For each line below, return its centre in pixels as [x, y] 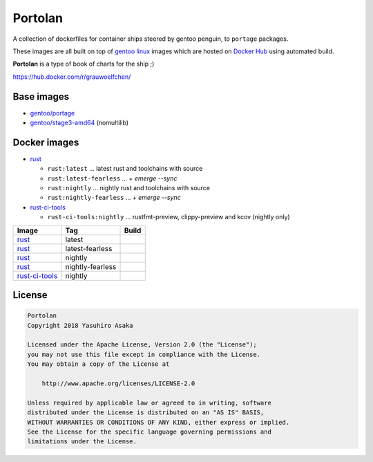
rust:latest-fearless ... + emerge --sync [112, 178]
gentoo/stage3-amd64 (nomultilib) [79, 123]
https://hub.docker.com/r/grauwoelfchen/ [72, 77]
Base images [41, 96]
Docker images [46, 142]
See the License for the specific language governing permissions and [150, 432]
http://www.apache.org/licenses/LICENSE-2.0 [118, 384]
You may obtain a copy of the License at [98, 364]
